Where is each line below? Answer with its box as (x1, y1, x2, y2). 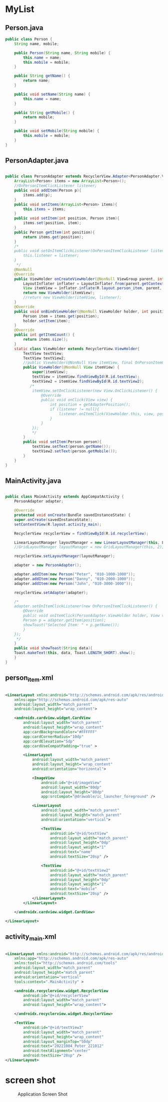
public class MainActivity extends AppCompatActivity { (5, 494, 124, 499)
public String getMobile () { (14, 110, 75, 115)
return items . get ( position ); (23, 234, 84, 239)
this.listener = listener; (23, 253, 79, 258)
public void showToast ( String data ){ (14, 646, 93, 651)
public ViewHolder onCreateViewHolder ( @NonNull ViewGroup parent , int (14, 277, 164, 282)
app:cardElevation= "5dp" (23, 739, 75, 744)
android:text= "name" (49, 850, 93, 855)
